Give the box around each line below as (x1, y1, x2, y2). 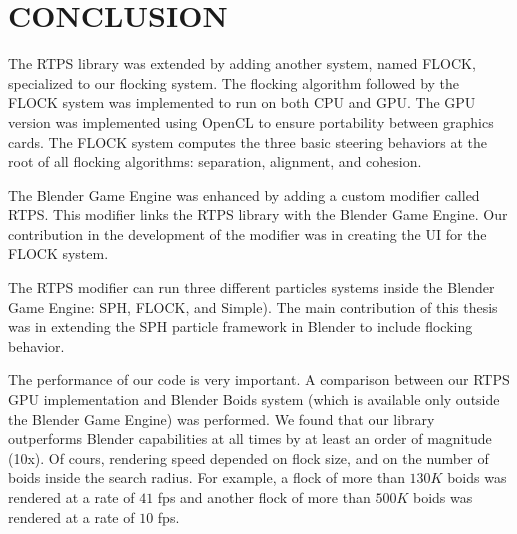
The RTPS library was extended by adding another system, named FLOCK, (8, 53, 476, 74)
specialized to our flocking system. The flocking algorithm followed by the (8, 72, 460, 93)
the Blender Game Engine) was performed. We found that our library (8, 408, 435, 429)
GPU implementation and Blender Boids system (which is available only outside (8, 389, 500, 410)
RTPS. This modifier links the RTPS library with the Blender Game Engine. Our (8, 204, 508, 225)
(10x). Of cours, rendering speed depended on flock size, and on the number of (8, 447, 489, 468)
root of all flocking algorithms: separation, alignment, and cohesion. (8, 151, 422, 172)
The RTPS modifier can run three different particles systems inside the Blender (8, 277, 495, 298)
